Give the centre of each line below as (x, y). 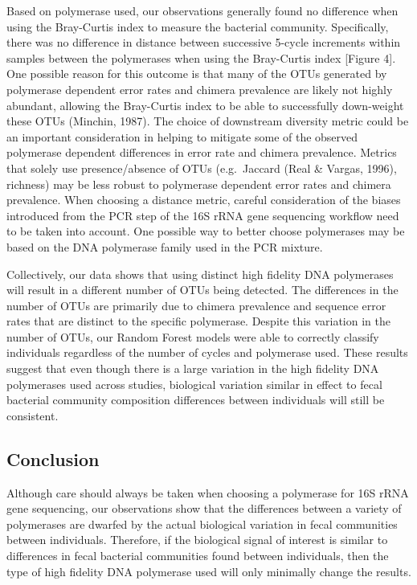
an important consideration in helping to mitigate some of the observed (182, 136)
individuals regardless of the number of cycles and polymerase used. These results (207, 352)
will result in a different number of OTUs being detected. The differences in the (202, 290)
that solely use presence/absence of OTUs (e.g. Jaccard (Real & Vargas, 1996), (202, 168)
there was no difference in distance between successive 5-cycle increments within (204, 42)
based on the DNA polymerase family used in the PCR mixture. (165, 246)
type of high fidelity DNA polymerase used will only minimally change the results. (209, 571)
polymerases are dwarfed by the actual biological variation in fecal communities (202, 524)
